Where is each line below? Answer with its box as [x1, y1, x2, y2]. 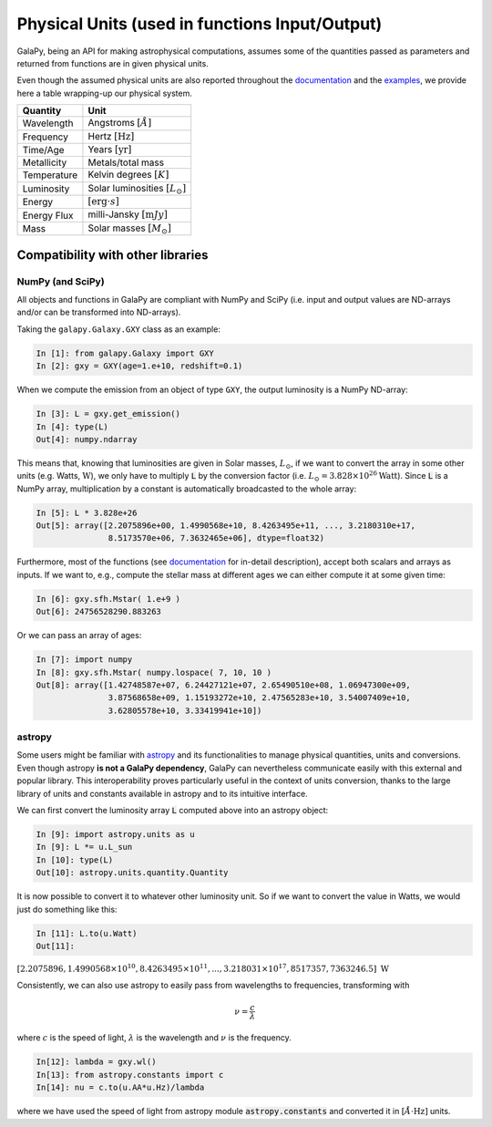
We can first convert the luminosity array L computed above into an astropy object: [16, 805, 329, 816]
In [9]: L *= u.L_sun [36, 842, 133, 853]
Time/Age [22, 144, 65, 157]
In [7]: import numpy [36, 655, 133, 665]
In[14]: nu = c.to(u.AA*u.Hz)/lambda [36, 1082, 205, 1093]
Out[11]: [36, 940, 76, 951]
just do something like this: [16, 904, 118, 915]
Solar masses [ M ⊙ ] [87, 222, 172, 236]
